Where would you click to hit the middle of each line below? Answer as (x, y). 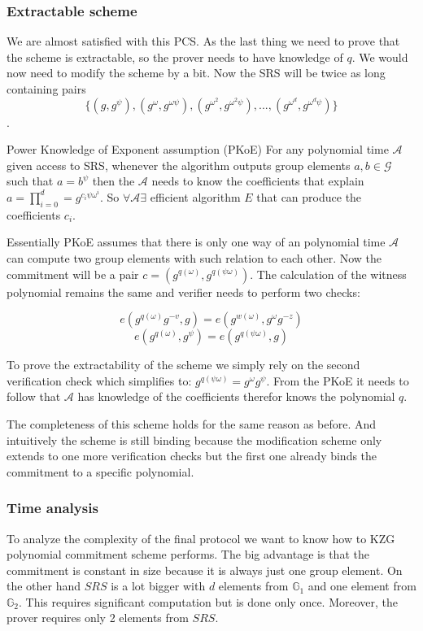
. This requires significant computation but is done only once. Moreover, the (209, 601)
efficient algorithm (195, 196)
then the (113, 181)
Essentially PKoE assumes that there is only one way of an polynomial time (196, 242)
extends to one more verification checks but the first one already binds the (192, 456)
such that (30, 181)
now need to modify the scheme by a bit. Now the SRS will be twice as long (196, 73)
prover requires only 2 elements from (98, 618)
